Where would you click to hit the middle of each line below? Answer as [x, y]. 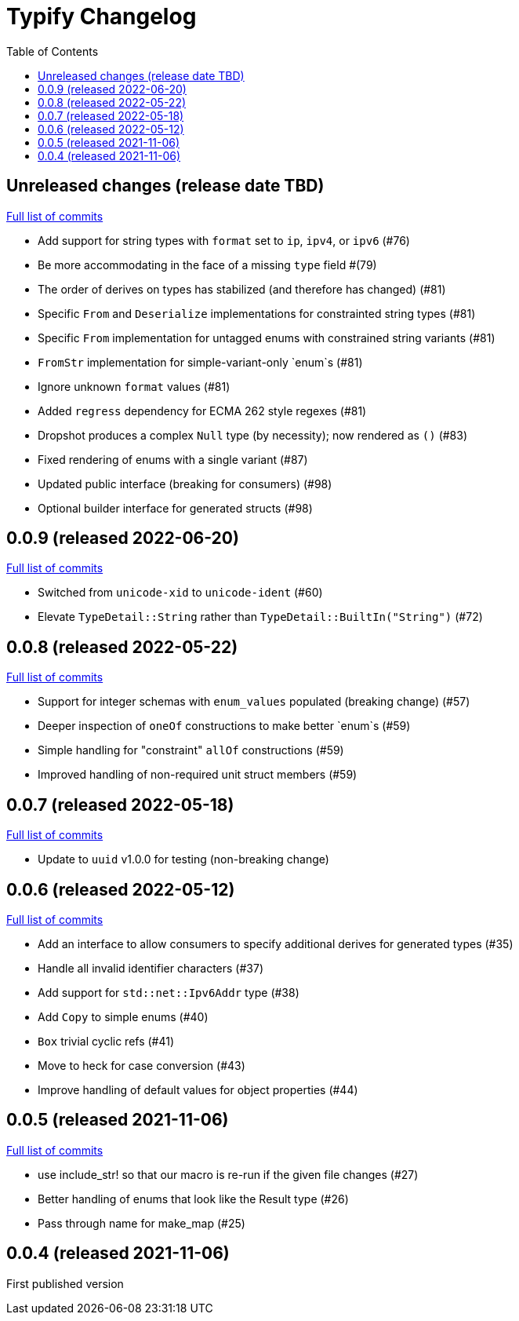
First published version [65, 1283]
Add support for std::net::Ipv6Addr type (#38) [169, 992]
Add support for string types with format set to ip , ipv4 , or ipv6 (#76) [224, 240]
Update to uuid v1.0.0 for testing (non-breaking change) [183, 859]
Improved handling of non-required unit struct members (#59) [198, 775]
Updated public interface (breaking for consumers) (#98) [185, 484]
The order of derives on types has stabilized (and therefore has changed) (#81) [242, 289]
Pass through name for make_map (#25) [142, 1223]
